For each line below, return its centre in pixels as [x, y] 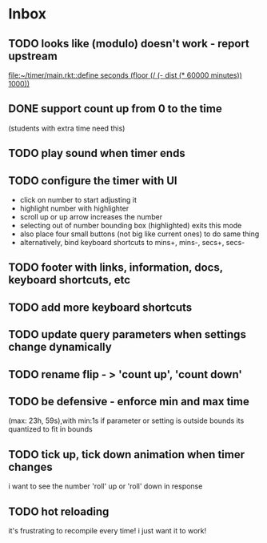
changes [31, 467]
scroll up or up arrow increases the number [91, 217]
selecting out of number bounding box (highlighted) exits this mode [131, 226]
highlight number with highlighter [74, 208]
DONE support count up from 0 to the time [115, 109]
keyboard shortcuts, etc [69, 280]
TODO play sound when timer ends [97, 153]
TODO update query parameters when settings [127, 334]
